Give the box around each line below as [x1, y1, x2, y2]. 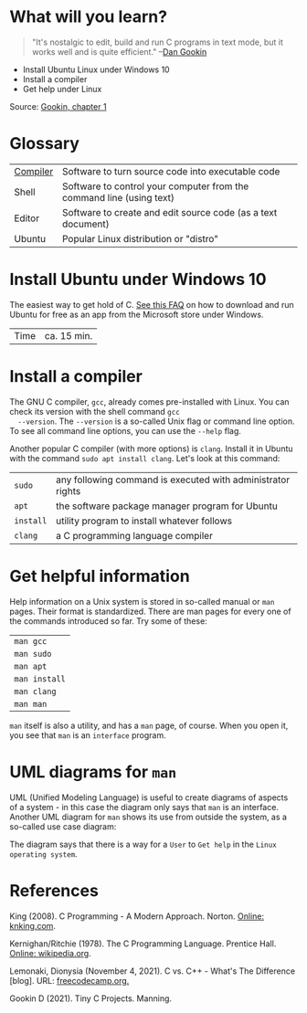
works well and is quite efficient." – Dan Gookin [31, 46, 207, 57]
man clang [14, 686, 57, 696]
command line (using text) [62, 191, 175, 204]
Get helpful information [9, 565, 190, 586]
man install [14, 673, 67, 684]
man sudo [14, 649, 52, 659]
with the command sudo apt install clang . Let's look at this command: [9, 452, 281, 463]
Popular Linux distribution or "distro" [62, 232, 219, 245]
